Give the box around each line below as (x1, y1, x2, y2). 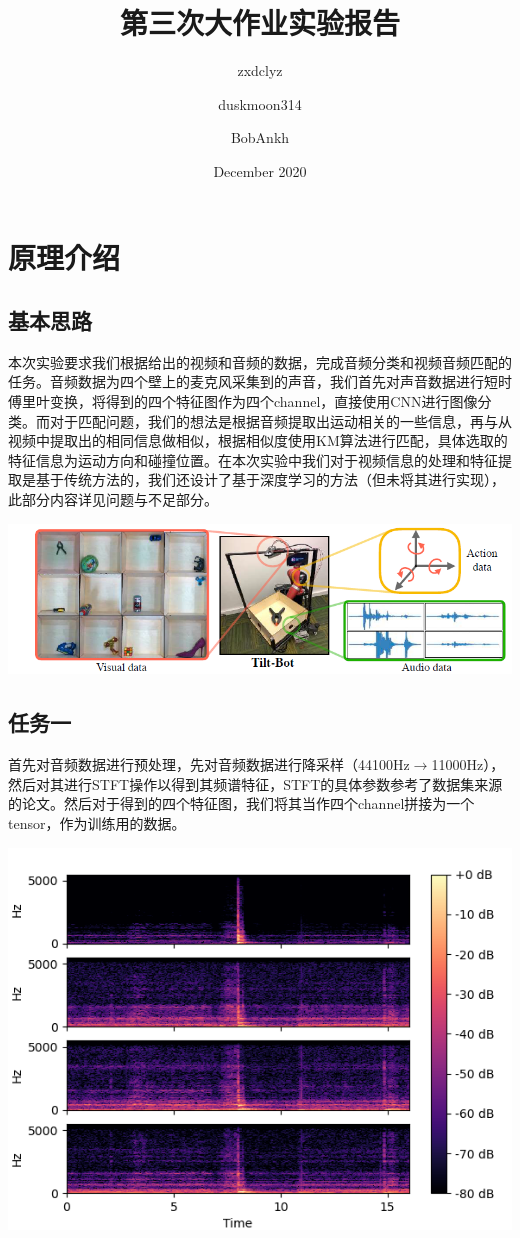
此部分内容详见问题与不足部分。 (8, 489, 218, 510)
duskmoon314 (218, 93, 302, 114)
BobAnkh (230, 127, 290, 148)
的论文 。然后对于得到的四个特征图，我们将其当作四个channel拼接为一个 (8, 793, 475, 814)
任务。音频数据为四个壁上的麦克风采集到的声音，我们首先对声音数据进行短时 (8, 371, 512, 392)
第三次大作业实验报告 (119, 2, 400, 43)
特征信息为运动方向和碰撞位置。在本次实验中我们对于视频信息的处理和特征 (8, 449, 498, 470)
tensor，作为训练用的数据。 (8, 812, 186, 833)
